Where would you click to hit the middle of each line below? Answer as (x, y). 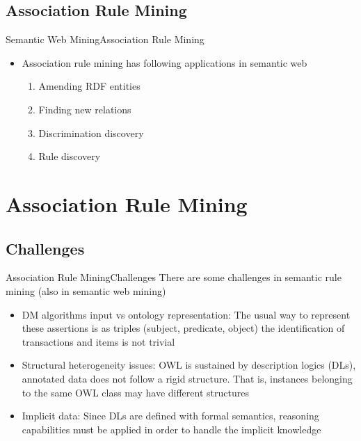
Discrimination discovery (91, 133)
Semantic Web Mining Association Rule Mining (105, 39)
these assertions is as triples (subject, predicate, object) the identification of (183, 328)
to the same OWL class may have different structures (135, 392)
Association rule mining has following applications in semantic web (165, 62)
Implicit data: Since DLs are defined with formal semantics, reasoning (170, 416)
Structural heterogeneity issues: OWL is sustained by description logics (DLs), (189, 365)
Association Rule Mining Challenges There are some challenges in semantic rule (174, 277)
